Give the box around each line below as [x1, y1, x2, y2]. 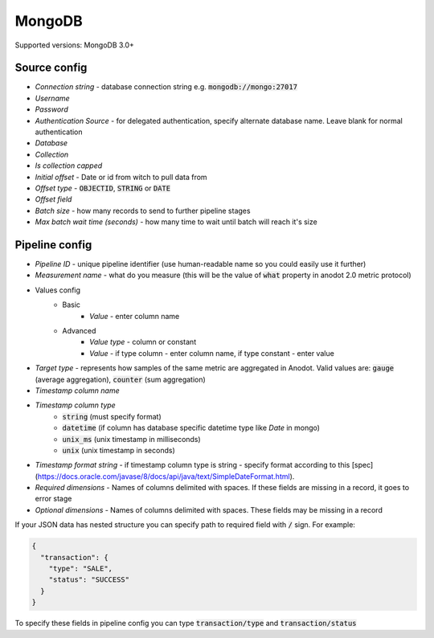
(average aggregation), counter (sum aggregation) [35, 374, 207, 384]
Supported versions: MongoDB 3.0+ [14, 40, 134, 50]
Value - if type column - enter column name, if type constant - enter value [89, 348, 335, 358]
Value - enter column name [89, 311, 180, 321]
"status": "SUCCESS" [48, 575, 130, 584]
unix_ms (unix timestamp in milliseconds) [62, 434, 201, 444]
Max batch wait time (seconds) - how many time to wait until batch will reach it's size [35, 217, 317, 227]
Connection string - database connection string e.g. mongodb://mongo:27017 [35, 82, 297, 92]
